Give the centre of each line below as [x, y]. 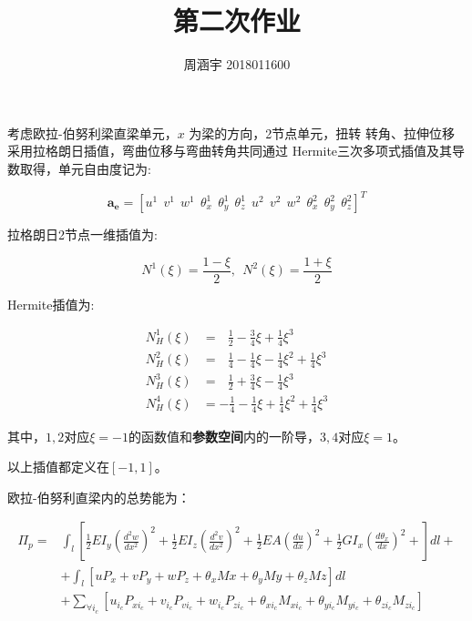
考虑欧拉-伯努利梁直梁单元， [92, 132]
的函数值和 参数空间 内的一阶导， [224, 436]
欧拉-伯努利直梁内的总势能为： [99, 497]
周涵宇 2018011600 [237, 64]
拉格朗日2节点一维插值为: [82, 234]
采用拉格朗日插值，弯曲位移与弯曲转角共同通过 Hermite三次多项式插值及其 [230, 151]
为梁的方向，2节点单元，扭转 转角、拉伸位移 [322, 132]
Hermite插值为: [51, 304]
